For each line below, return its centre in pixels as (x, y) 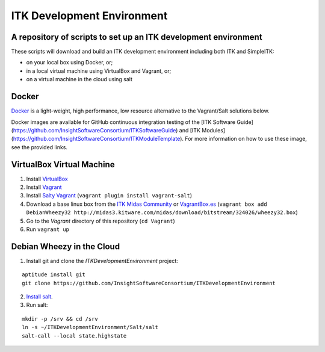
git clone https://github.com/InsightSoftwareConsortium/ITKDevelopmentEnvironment (149, 283)
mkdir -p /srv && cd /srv (60, 319)
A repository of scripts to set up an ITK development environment (137, 37)
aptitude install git (54, 275)
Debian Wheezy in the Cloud (66, 246)
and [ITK (190, 130)
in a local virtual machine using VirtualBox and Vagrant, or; (99, 71)
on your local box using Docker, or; (70, 63)
